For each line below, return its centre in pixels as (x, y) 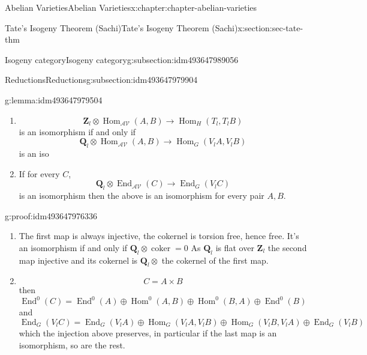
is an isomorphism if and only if (77, 131)
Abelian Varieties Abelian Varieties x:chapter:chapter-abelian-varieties (131, 7)
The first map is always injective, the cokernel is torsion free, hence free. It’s (159, 236)
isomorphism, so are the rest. (72, 344)
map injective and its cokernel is (78, 260)
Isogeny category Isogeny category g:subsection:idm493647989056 (122, 59)
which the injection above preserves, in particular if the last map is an (148, 333)
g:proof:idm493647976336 (51, 215)
